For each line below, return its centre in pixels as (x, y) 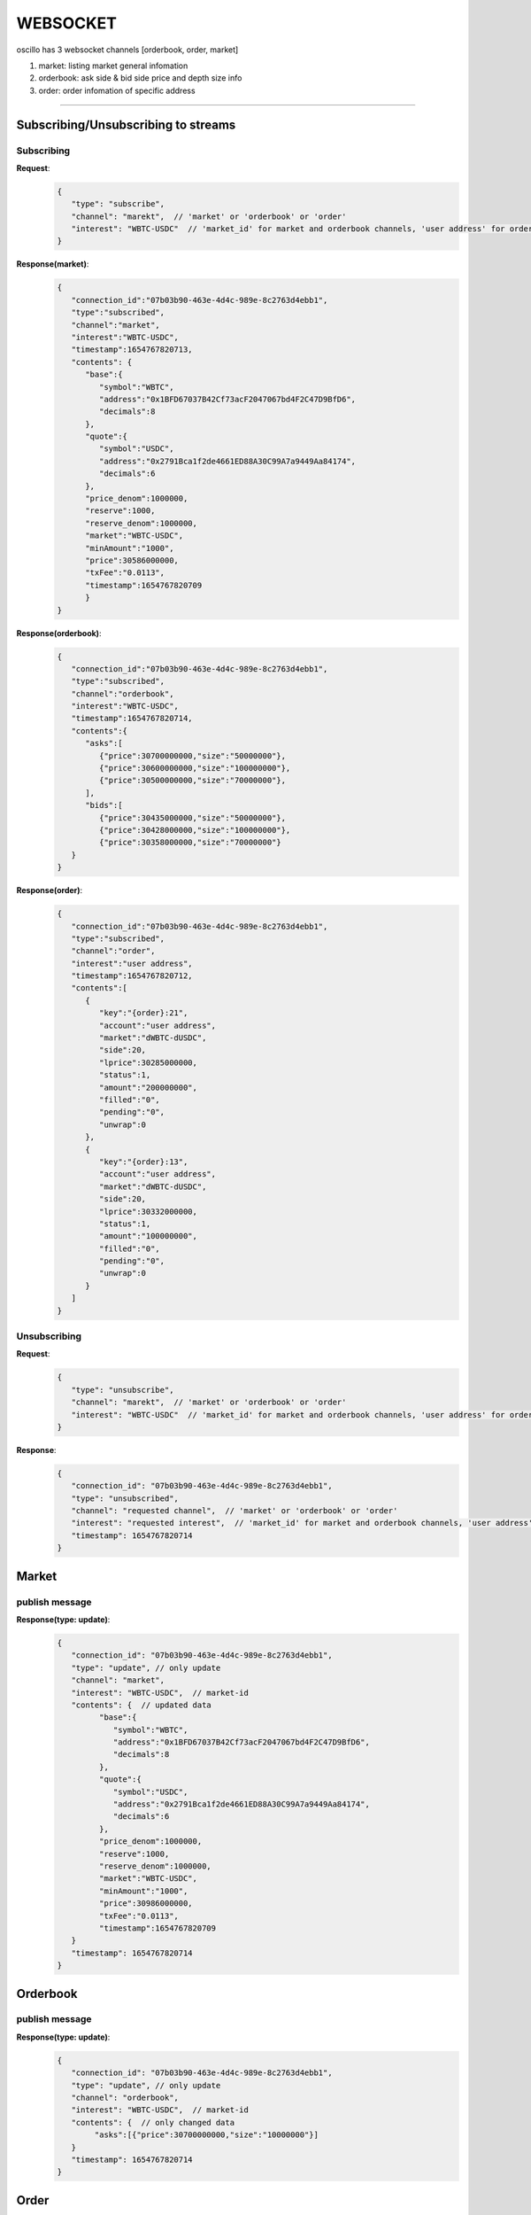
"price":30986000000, (146, 1904)
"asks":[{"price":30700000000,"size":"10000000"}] (206, 2135)
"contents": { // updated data (141, 1705)
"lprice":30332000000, (148, 1211)
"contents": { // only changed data (153, 2122)
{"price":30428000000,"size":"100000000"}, (195, 830)
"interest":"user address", (132, 963)
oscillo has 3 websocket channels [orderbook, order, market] (127, 50)
